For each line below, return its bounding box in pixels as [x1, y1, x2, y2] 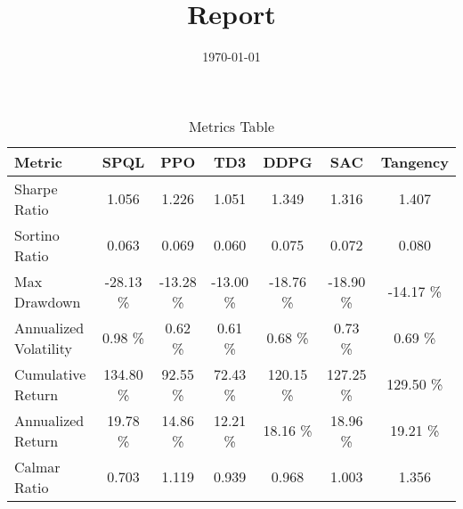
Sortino [14, 224, 60, 245]
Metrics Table [188, 115, 275, 136]
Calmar [14, 456, 61, 477]
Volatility [14, 337, 72, 358]
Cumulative [14, 363, 86, 384]
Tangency [380, 151, 449, 172]
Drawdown [14, 291, 81, 312]
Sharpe [14, 177, 58, 199]
